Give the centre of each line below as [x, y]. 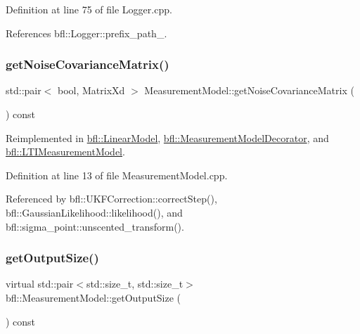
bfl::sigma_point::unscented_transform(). [95, 226]
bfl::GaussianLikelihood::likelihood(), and [94, 212]
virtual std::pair [40, 284]
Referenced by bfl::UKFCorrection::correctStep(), [111, 199]
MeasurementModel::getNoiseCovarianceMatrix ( [249, 90]
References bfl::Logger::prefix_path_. [86, 33]
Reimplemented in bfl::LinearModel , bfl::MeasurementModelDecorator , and [167, 137]
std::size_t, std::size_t [135, 284]
